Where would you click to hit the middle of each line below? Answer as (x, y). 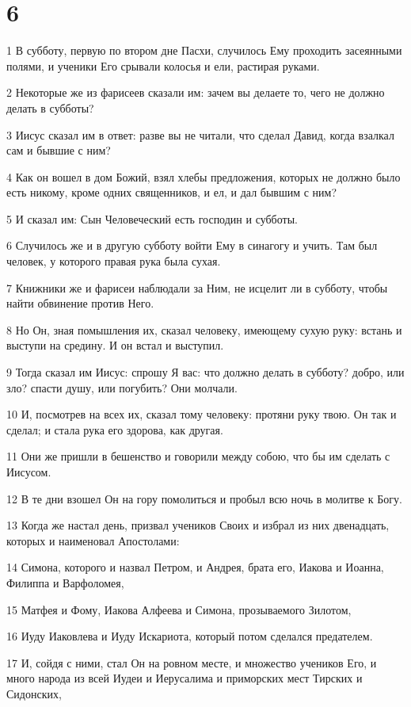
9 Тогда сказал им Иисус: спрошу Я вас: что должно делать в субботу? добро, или (205, 372)
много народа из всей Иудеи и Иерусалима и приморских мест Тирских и (185, 678)
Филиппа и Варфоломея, (65, 582)
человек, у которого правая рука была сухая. (114, 261)
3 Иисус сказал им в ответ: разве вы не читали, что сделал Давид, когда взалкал (200, 134)
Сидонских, (34, 693)
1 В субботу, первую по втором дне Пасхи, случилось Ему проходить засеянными (204, 50)
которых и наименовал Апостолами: (93, 540)
